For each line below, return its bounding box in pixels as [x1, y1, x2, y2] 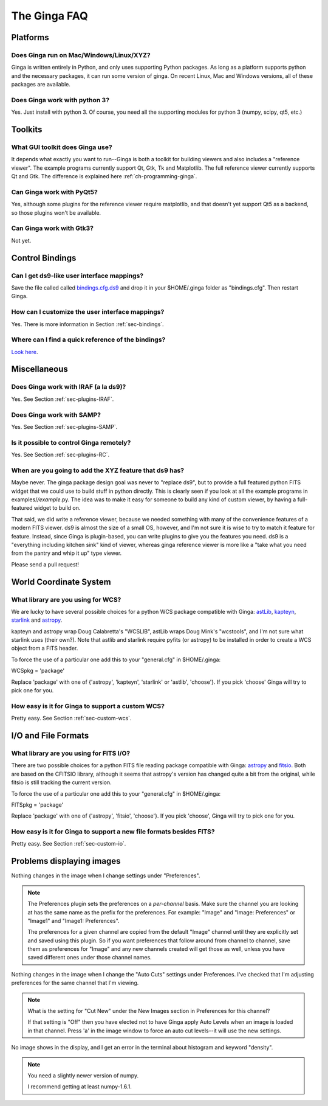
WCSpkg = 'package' [11, 667, 65, 675]
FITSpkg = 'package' [11, 801, 64, 809]
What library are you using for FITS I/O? [11, 749, 131, 757]
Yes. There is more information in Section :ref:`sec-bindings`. [11, 320, 164, 328]
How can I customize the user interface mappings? [11, 308, 165, 316]
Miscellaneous [11, 364, 68, 374]
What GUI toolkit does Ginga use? [11, 143, 112, 151]
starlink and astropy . [11, 616, 63, 624]
